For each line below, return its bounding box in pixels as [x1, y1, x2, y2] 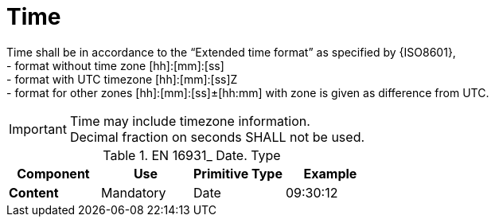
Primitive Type [193, 165, 283, 182]
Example [303, 165, 357, 182]
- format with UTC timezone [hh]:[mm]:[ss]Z [6, 72, 238, 86]
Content [9, 184, 59, 201]
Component [17, 165, 90, 182]
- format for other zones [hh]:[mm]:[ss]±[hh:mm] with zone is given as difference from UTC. [6, 85, 489, 100]
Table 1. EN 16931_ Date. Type [103, 147, 281, 163]
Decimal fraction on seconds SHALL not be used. [69, 128, 365, 145]
